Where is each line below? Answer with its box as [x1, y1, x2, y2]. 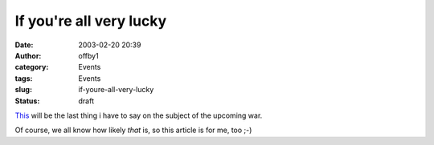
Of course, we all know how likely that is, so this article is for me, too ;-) [14, 125, 252, 135]
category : [14, 62, 49, 72]
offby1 [78, 50, 100, 60]
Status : [14, 96, 40, 106]
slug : [14, 85, 32, 95]
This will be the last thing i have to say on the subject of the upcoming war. [14, 111, 263, 120]
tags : [14, 73, 33, 83]
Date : [14, 40, 34, 50]
